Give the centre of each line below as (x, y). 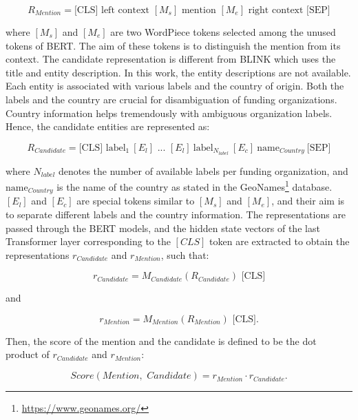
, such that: (185, 254)
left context (125, 10)
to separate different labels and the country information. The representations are (176, 214)
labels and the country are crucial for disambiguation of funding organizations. (171, 99)
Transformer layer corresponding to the (88, 241)
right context (276, 10)
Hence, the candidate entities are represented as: (108, 126)
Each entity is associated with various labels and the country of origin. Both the (175, 86)
